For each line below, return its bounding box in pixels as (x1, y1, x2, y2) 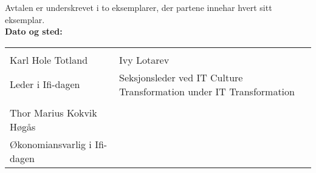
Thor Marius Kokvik (10, 105, 97, 120)
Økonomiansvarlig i (10, 137, 92, 151)
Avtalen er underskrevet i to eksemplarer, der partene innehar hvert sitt (5, 1, 272, 14)
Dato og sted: (5, 25, 63, 38)
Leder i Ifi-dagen (10, 77, 80, 92)
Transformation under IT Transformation (119, 84, 295, 98)
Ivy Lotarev (119, 52, 170, 67)
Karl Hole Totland (10, 52, 88, 67)
